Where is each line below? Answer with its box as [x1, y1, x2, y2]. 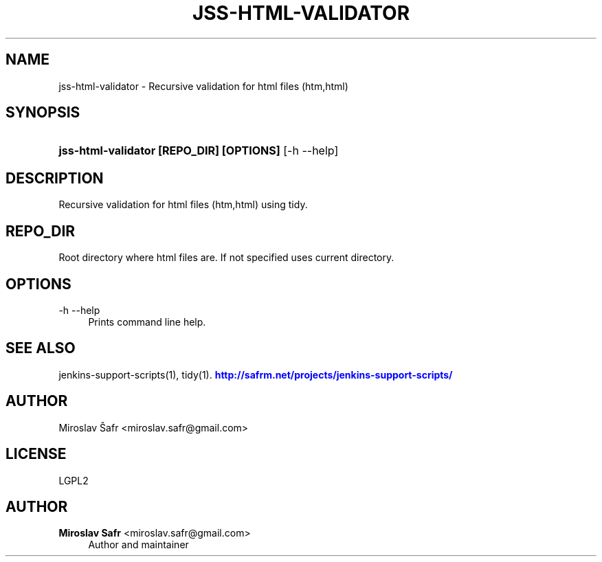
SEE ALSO [5, 339, 76, 357]
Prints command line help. [88, 315, 206, 328]
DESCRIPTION [5, 169, 104, 187]
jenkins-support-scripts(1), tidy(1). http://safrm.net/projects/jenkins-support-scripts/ [58, 368, 453, 381]
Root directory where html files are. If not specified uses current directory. [58, 251, 394, 264]
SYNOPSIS [5, 104, 80, 122]
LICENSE [5, 445, 67, 463]
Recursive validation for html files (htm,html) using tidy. [58, 199, 308, 211]
